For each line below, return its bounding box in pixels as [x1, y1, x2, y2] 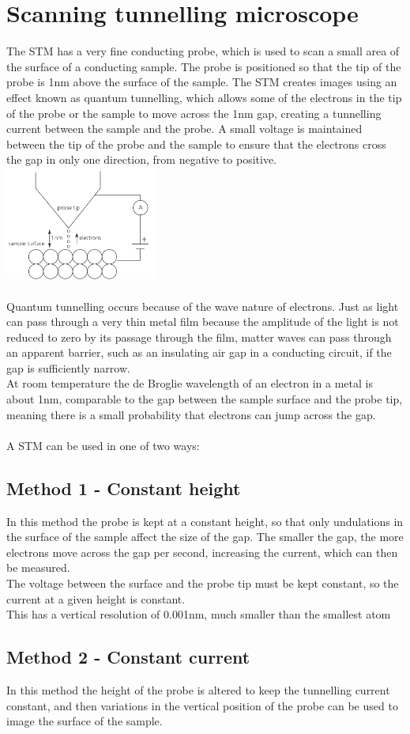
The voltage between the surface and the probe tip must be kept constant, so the [6, 575, 399, 592]
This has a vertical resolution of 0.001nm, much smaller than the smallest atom [6, 606, 391, 622]
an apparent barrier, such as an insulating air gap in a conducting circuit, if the [6, 344, 392, 361]
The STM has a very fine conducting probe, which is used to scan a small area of [6, 43, 400, 59]
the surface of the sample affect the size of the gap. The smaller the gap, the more [6, 528, 404, 545]
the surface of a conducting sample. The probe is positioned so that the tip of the [6, 58, 401, 74]
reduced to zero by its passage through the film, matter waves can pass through [6, 328, 392, 345]
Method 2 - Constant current [6, 645, 250, 669]
